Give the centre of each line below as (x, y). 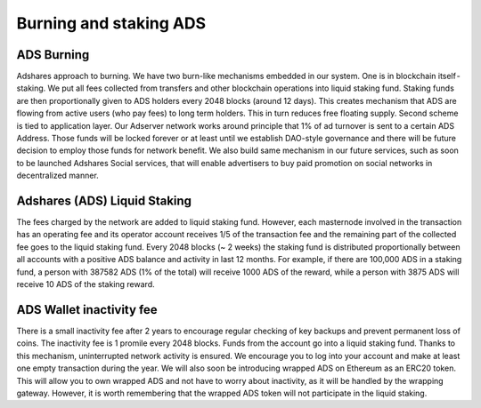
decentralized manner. (58, 176)
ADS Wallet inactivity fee (87, 310)
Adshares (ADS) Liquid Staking (104, 201)
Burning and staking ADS (111, 23)
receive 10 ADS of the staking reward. (86, 284)
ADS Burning (53, 55)
